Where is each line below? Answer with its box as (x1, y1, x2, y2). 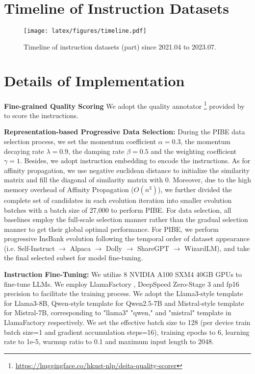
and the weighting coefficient (151, 146, 237, 156)
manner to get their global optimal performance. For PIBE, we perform (4, 224, 219, 234)
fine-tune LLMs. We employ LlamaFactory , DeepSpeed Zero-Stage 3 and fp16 (4, 278, 239, 289)
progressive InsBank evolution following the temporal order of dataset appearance (4, 233, 250, 244)
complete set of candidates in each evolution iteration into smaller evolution (4, 195, 232, 205)
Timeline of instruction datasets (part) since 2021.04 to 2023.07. (24, 41, 216, 51)
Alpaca (70, 243, 91, 253)
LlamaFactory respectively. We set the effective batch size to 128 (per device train (4, 317, 251, 327)
